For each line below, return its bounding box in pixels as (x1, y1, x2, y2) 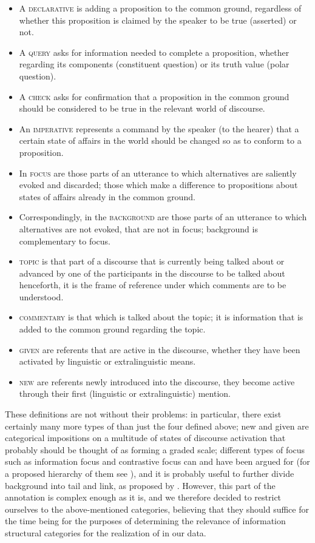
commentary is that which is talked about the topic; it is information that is (19, 311, 303, 323)
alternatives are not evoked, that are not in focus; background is (19, 222, 258, 235)
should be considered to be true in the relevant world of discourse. (19, 102, 265, 115)
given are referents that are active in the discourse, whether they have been (19, 343, 300, 356)
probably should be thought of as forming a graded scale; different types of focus (5, 443, 305, 456)
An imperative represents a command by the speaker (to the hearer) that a (19, 122, 299, 135)
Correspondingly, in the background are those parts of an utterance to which (19, 211, 307, 223)
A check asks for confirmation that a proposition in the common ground (19, 90, 290, 103)
